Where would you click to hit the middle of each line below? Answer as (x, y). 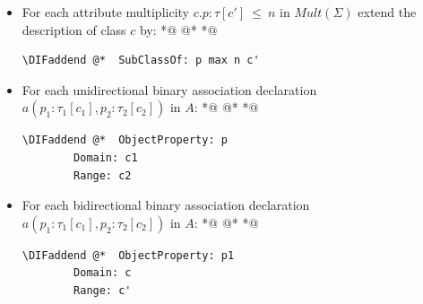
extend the (387, 12)
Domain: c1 (106, 157)
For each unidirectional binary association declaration (169, 89)
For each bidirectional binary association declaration (166, 205)
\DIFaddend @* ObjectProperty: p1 (128, 255)
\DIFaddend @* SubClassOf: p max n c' (141, 61)
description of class (74, 29)
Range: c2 (103, 175)
